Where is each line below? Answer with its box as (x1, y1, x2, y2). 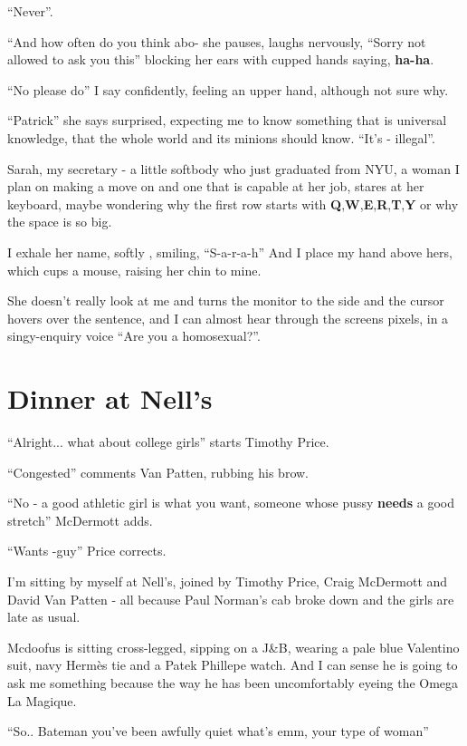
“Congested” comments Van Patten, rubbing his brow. (7, 462, 310, 481)
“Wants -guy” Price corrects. (7, 541, 167, 560)
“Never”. (7, 2, 53, 20)
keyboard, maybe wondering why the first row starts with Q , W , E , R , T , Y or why (7, 194, 459, 213)
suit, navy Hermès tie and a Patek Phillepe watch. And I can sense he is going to (7, 655, 458, 674)
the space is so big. (7, 212, 112, 231)
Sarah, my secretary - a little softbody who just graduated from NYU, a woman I (7, 159, 460, 178)
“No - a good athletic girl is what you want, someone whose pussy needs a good (7, 493, 455, 512)
